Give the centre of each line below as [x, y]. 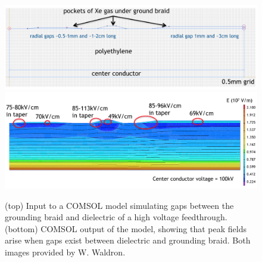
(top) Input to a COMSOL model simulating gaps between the [119, 205]
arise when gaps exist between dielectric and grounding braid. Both [128, 240]
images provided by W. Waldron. [65, 252]
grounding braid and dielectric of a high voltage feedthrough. [116, 217]
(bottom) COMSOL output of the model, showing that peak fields [126, 228]
